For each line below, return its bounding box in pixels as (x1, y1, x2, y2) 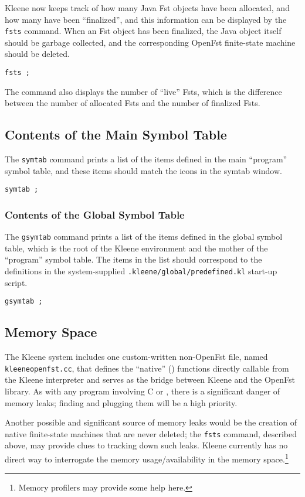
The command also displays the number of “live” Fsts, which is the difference (5, 85, 282, 97)
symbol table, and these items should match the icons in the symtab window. (5, 164, 282, 176)
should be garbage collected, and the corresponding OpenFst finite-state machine (5, 36, 296, 48)
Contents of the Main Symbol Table (5, 125, 227, 144)
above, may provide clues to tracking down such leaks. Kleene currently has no (5, 439, 288, 451)
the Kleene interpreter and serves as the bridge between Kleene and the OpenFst (5, 373, 295, 386)
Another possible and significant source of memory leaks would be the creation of (5, 416, 297, 428)
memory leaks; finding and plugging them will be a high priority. (5, 396, 238, 409)
